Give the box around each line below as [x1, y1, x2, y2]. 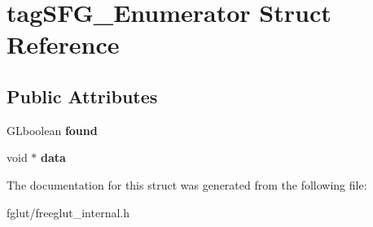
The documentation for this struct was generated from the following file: [7, 176, 367, 193]
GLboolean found [7, 121, 98, 138]
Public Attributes [7, 83, 158, 108]
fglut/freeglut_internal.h [7, 203, 130, 220]
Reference [7, 28, 120, 61]
